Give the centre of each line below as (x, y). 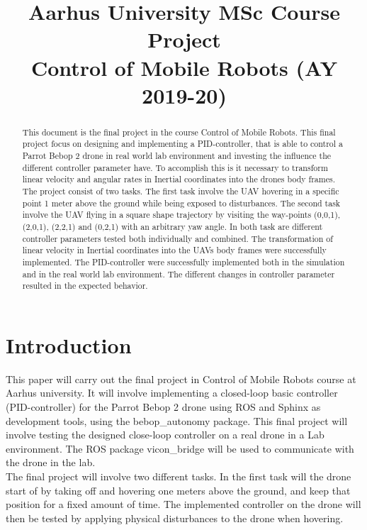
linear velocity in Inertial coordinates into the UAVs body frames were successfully (174, 250)
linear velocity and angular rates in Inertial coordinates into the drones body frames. (179, 179)
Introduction (69, 344)
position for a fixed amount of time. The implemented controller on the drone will (183, 504)
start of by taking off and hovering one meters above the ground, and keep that (178, 490)
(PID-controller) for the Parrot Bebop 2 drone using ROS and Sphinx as (163, 407)
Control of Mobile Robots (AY (184, 67)
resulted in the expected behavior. (85, 286)
